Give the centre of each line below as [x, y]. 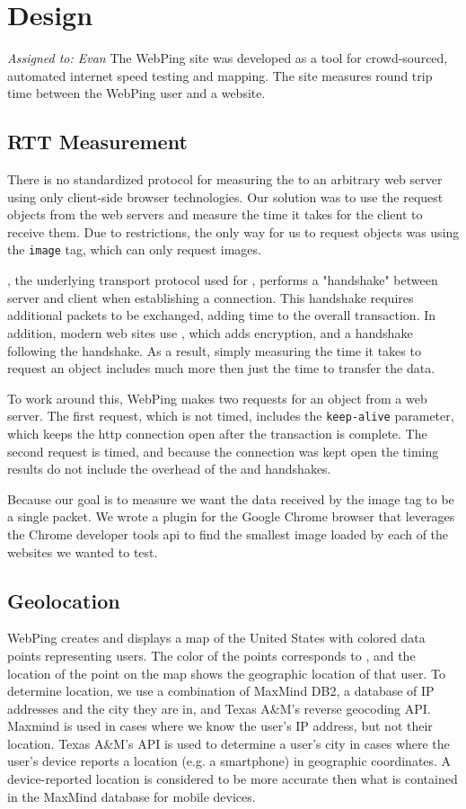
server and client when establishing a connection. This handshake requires [211, 297]
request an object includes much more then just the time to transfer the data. [221, 368]
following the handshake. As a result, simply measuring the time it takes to [214, 350]
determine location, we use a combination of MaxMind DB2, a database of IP [221, 691]
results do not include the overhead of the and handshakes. [169, 469]
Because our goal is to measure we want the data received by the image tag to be [231, 498]
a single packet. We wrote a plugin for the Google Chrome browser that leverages [231, 516]
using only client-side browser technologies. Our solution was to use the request [225, 196]
